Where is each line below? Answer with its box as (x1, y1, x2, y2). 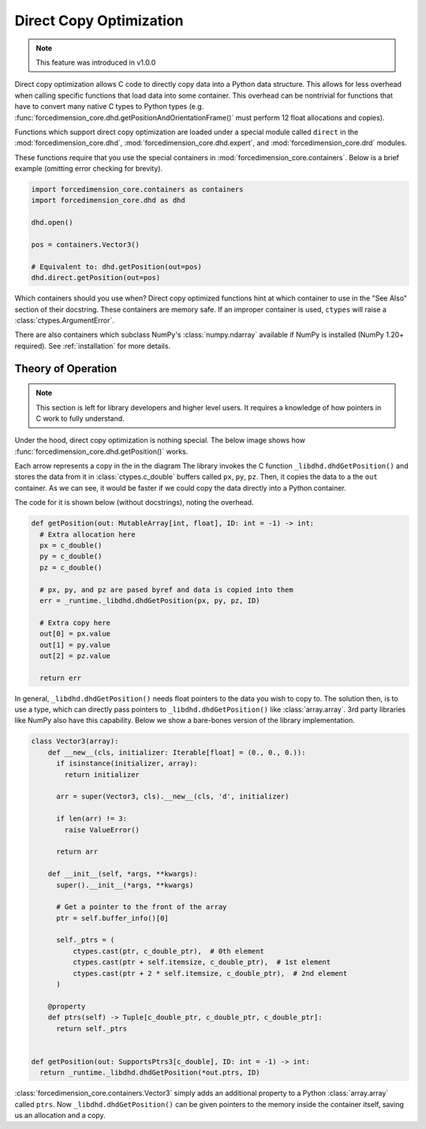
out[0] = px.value (39, 630, 110, 638)
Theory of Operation (14, 361, 118, 375)
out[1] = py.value (39, 640, 110, 649)
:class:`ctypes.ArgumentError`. (14, 316, 114, 325)
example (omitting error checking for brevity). (14, 164, 163, 174)
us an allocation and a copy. (14, 1110, 106, 1120)
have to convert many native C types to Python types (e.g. (14, 102, 204, 111)
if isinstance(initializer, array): (56, 759, 198, 768)
